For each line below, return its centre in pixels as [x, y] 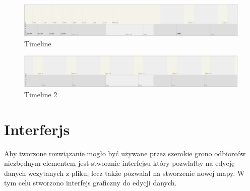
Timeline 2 [41, 94]
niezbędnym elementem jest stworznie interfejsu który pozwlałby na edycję [119, 163]
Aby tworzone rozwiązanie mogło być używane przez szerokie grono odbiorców [125, 153]
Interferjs [37, 129]
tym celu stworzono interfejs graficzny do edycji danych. [90, 183]
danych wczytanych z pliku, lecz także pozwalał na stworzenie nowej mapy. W [124, 173]
